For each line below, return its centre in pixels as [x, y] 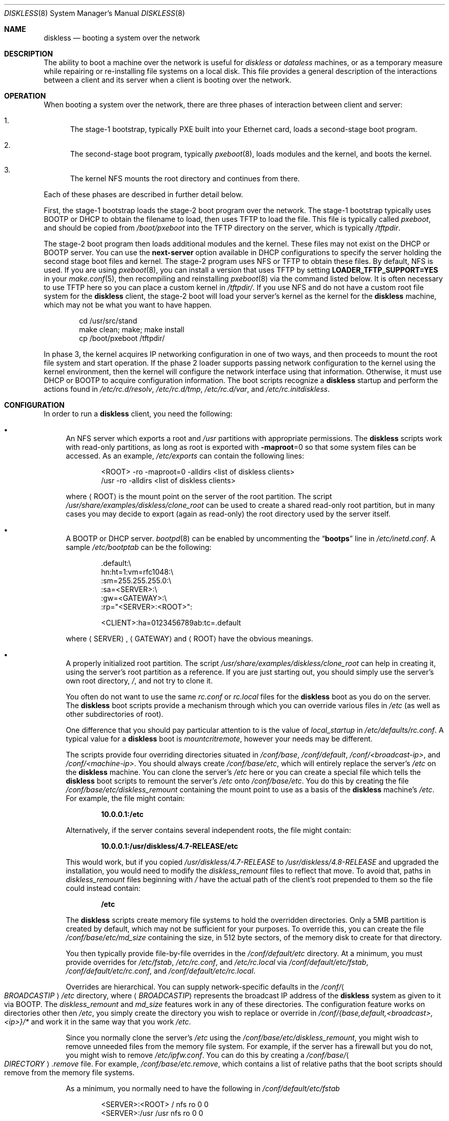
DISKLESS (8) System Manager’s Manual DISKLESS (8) [95, 13]
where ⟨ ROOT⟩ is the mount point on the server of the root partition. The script [199, 496]
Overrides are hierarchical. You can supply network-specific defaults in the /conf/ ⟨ [205, 987]
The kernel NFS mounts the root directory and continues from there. [185, 178]
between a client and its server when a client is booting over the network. [168, 80]
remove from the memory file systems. [69, 1072]
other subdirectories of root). [115, 714]
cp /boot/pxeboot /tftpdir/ [122, 338]
